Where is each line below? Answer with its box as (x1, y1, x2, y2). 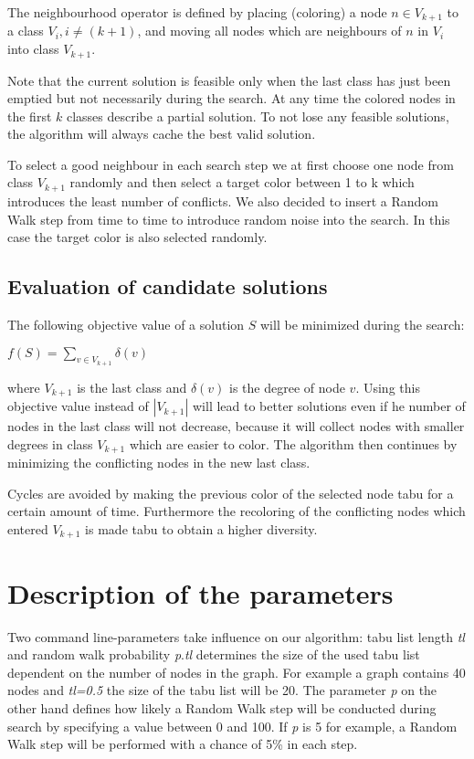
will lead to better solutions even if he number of (192, 396, 466, 416)
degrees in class (7, 434, 93, 453)
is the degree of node (229, 377, 345, 396)
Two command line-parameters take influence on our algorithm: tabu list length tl (7, 627, 465, 646)
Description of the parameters (7, 574, 394, 611)
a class (7, 21, 44, 40)
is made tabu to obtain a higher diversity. (85, 519, 318, 538)
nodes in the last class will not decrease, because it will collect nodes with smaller (7, 416, 465, 436)
